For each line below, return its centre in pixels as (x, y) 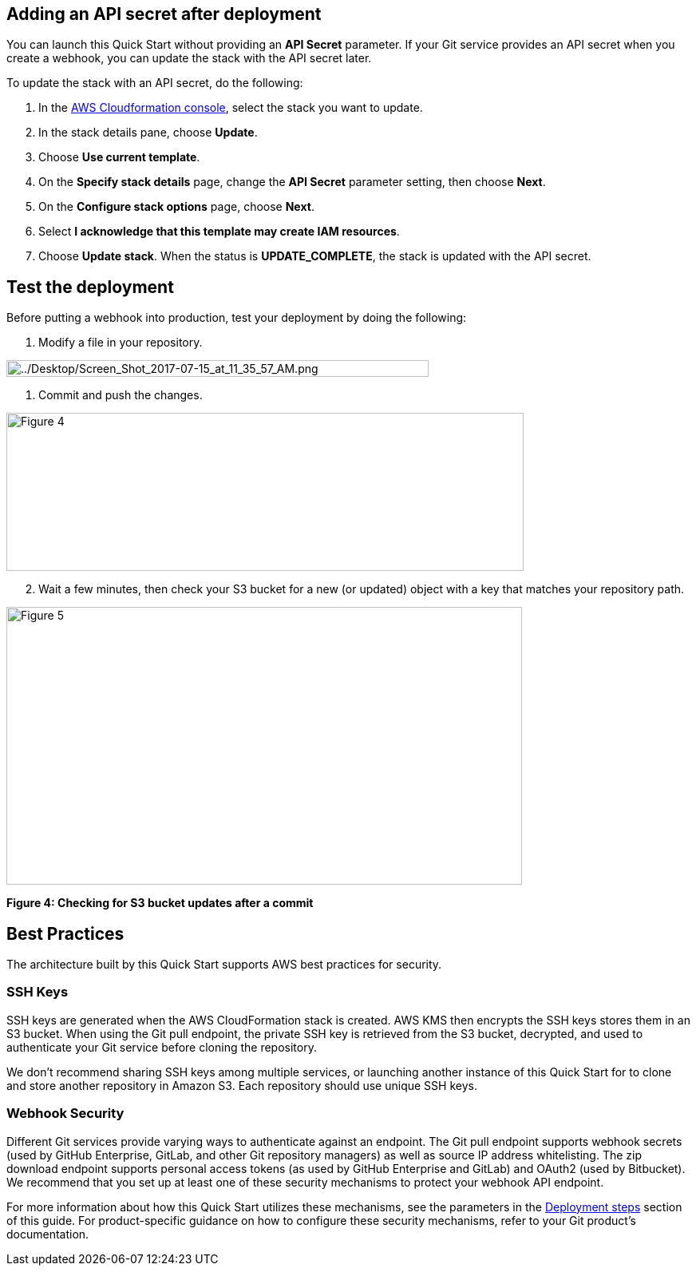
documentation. (48, 1234)
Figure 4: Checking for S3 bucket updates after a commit (160, 903)
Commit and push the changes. (121, 395)
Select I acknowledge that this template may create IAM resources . (219, 232)
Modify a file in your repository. (121, 343)
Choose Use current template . (119, 157)
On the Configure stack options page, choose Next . (176, 207)
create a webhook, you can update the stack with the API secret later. (189, 58)
